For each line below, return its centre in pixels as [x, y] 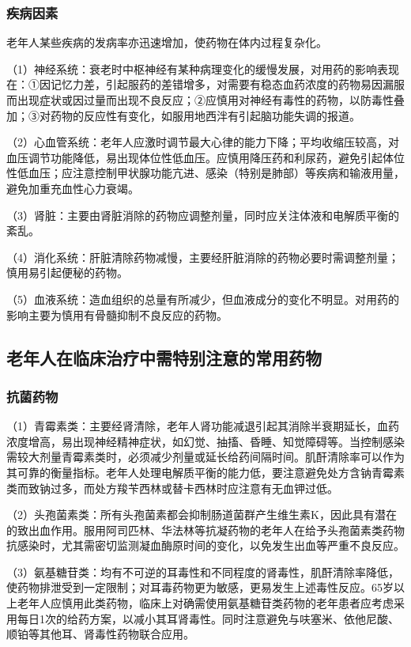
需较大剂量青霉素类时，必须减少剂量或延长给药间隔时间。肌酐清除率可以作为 [205, 457]
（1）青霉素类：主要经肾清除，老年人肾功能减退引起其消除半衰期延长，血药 [203, 426]
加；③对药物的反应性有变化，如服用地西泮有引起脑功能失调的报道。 [183, 115]
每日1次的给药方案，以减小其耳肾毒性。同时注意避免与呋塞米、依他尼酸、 [208, 618]
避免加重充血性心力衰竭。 [73, 188]
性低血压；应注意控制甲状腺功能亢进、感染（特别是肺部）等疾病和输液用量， [205, 173]
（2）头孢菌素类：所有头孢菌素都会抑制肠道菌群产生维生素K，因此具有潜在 [202, 515]
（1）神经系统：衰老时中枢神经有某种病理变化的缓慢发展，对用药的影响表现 [203, 68]
